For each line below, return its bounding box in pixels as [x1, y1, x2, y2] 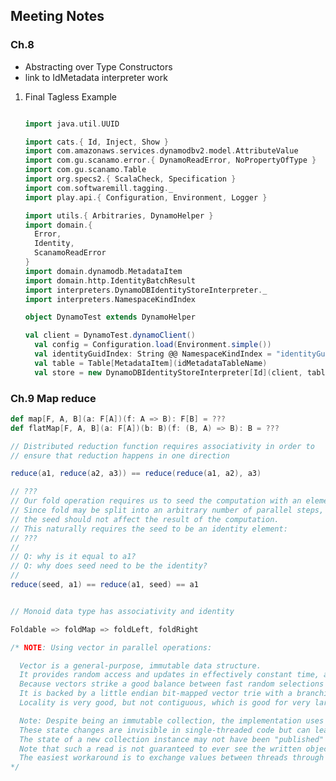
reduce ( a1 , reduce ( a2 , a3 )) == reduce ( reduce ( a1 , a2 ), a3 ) [10, 469, 262, 479]
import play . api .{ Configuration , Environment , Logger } [24, 192, 268, 203]
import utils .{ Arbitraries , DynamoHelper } [24, 210, 214, 221]
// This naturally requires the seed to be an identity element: [10, 524, 288, 534]
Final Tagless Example [24, 90, 117, 103]
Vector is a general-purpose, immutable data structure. [19, 660, 262, 671]
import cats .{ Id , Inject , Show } [24, 137, 169, 147]
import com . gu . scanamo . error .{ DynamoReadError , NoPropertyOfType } [24, 155, 317, 166]
